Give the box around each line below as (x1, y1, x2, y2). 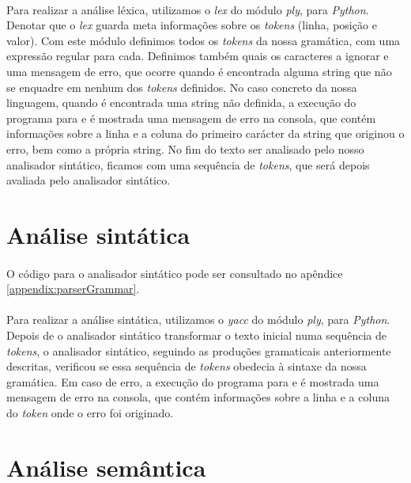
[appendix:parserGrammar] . (6, 280, 140, 297)
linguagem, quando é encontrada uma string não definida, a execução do (6, 94, 356, 111)
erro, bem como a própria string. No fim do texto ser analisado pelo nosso (6, 140, 364, 157)
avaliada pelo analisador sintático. (6, 172, 171, 188)
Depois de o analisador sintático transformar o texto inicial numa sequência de (6, 327, 387, 344)
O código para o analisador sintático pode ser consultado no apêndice (6, 264, 343, 281)
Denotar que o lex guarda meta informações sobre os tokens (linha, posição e (6, 17, 377, 33)
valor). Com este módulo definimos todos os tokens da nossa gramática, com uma (6, 32, 401, 48)
